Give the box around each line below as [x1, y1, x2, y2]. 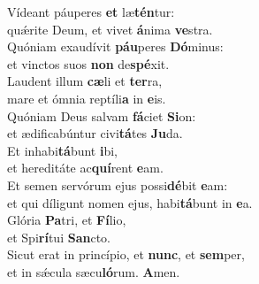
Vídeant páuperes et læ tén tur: [7, 3, 175, 20]
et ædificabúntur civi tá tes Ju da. [7, 124, 183, 142]
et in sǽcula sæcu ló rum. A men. [7, 262, 180, 280]
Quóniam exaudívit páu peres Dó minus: [7, 37, 224, 56]
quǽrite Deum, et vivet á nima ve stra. [7, 19, 213, 38]
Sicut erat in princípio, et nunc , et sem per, [7, 245, 245, 264]
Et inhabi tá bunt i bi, [7, 141, 118, 159]
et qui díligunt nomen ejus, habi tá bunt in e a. [7, 193, 253, 211]
